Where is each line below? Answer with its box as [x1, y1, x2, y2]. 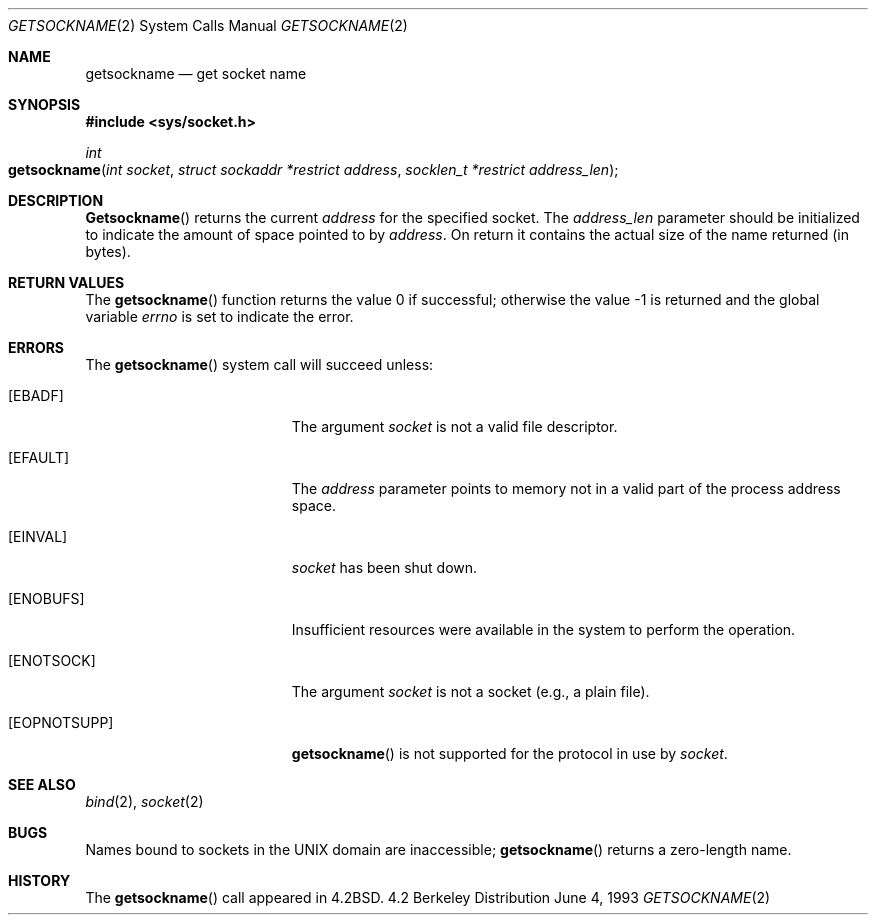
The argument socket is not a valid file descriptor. [291, 418, 618, 435]
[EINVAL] [8, 528, 68, 545]
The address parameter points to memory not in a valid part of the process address [291, 480, 841, 497]
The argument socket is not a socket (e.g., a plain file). [291, 683, 650, 700]
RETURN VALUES [8, 274, 125, 291]
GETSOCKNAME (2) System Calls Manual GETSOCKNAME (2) [8, 17, 408, 34]
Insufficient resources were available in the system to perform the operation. [291, 621, 796, 638]
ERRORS [8, 339, 65, 356]
